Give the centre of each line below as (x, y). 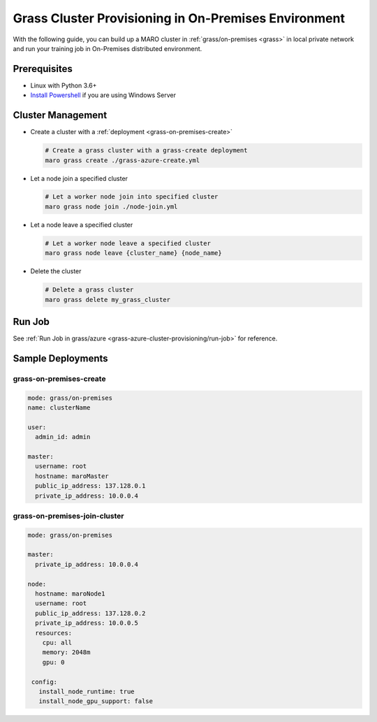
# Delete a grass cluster (89, 290)
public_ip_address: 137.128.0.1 (90, 486)
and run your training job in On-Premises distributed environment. (108, 48)
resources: (54, 633)
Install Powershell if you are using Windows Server (103, 95)
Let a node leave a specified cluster (82, 224)
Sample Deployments (60, 358)
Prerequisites (43, 69)
